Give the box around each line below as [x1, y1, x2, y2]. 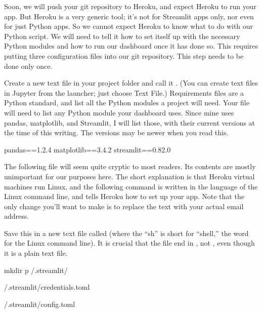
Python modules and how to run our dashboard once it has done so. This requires [4, 41, 258, 51]
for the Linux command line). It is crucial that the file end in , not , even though [4, 238, 255, 248]
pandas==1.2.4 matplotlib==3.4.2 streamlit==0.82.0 [4, 144, 171, 154]
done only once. [4, 60, 53, 71]
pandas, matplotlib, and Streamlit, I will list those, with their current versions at [4, 117, 255, 128]
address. [4, 211, 29, 221]
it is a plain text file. [4, 248, 68, 258]
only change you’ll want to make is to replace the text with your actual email [4, 201, 244, 211]
